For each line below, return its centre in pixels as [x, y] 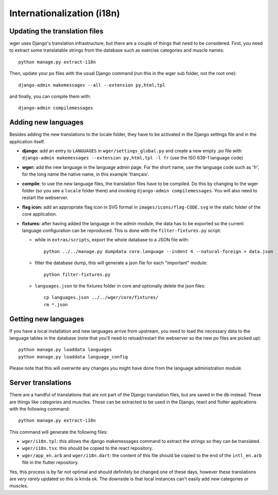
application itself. [27, 141]
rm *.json [56, 304]
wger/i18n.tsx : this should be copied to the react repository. [88, 448]
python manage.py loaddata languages [65, 350]
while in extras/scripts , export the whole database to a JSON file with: [112, 240]
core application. [39, 214]
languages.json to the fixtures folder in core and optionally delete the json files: [120, 285]
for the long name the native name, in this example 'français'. [86, 174]
